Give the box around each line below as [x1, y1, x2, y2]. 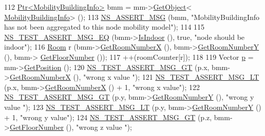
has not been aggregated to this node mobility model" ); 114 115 [4, 21, 205, 32]
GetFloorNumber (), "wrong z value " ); [9, 122, 132, 132]
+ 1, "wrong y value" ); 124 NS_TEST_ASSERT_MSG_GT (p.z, [4, 111, 212, 122]
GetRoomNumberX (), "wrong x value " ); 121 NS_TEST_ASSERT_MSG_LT [9, 72, 259, 82]
